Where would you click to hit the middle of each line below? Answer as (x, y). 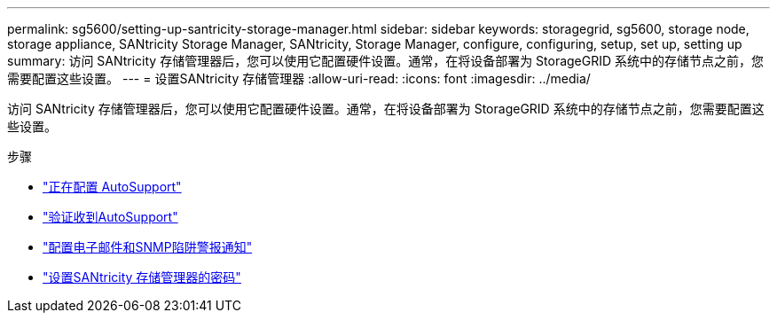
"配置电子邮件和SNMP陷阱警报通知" (148, 247)
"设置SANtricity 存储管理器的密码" (142, 277)
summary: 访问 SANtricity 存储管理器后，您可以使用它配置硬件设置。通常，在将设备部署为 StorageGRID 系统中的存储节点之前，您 (386, 61)
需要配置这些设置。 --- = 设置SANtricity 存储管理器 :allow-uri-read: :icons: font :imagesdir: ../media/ (299, 78)
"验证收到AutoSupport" (110, 217)
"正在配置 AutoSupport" (112, 187)
